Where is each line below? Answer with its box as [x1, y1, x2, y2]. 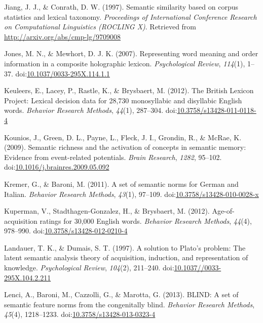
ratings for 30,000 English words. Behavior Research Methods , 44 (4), [40, 215, 252, 226]
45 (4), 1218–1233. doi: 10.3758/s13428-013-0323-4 [4, 309, 156, 319]
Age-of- [212, 206, 235, 216]
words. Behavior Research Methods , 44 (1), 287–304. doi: [4, 105, 177, 115]
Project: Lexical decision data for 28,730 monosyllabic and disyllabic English [4, 95, 242, 105]
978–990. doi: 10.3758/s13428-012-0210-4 [4, 225, 128, 236]
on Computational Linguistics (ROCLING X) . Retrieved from [4, 21, 197, 32]
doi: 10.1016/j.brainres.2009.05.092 [4, 161, 109, 172]
